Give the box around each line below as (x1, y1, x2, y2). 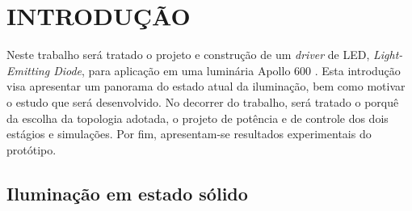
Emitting (6, 61, 50, 78)
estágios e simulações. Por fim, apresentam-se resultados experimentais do (6, 125, 372, 142)
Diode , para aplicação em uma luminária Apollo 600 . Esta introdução (53, 61, 401, 78)
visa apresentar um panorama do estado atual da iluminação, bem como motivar (6, 78, 406, 95)
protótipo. (6, 141, 57, 158)
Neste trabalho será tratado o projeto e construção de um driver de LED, (6, 46, 370, 63)
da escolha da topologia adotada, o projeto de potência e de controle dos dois (6, 109, 389, 126)
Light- (373, 46, 403, 63)
